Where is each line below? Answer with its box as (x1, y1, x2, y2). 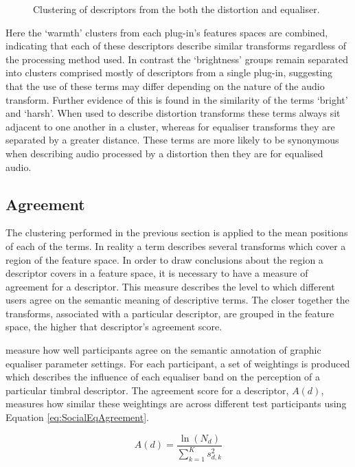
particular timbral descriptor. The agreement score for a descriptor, (5, 383, 289, 397)
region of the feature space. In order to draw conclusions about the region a (5, 252, 323, 266)
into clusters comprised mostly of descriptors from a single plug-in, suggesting (5, 65, 333, 80)
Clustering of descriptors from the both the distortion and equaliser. (33, 2, 320, 16)
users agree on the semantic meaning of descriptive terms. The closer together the (5, 293, 350, 307)
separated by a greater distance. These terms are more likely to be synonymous (5, 133, 339, 147)
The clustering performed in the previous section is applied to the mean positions (5, 225, 348, 240)
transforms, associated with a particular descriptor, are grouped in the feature (5, 306, 334, 320)
